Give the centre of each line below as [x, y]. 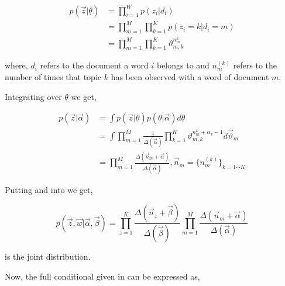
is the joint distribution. [48, 256]
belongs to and [183, 65]
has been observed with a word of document [190, 77]
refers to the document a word [94, 65]
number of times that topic [53, 77]
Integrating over [33, 96]
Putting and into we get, [49, 190]
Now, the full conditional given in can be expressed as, [102, 276]
